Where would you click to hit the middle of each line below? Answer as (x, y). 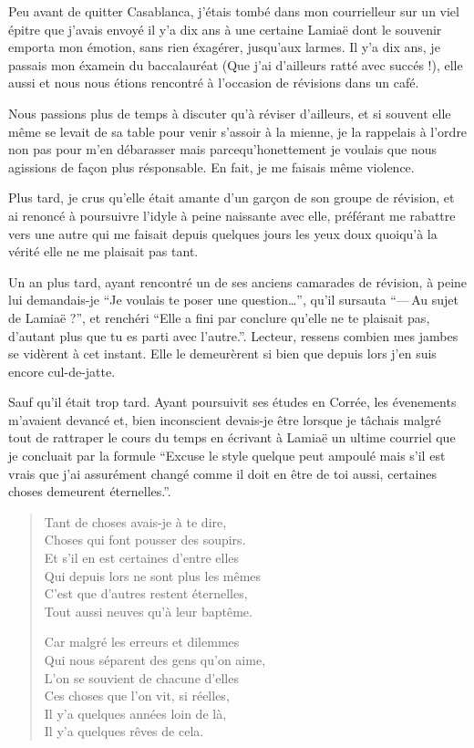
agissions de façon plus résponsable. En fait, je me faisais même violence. (211, 166)
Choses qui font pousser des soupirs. (145, 540)
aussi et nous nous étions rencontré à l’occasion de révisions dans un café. (214, 83)
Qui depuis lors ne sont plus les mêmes (153, 575)
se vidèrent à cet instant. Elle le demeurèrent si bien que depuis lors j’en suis (222, 353)
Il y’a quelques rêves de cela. (124, 731)
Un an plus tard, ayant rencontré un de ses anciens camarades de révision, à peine (238, 281)
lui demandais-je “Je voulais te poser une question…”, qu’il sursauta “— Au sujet (233, 300)
